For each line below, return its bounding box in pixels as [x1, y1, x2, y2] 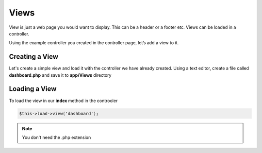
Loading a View [9, 85, 57, 93]
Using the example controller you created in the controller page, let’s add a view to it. [9, 40, 179, 46]
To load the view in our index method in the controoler [9, 98, 118, 103]
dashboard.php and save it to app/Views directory [9, 72, 112, 78]
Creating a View [9, 52, 58, 61]
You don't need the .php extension [22, 134, 91, 140]
